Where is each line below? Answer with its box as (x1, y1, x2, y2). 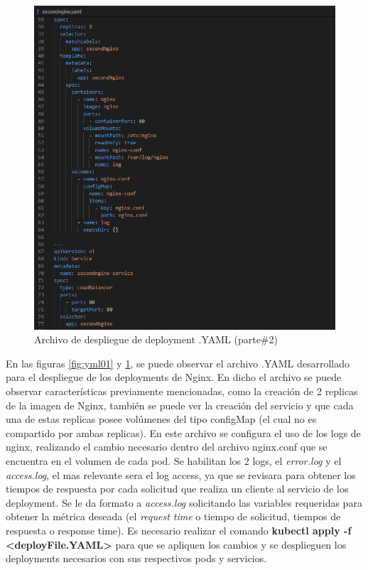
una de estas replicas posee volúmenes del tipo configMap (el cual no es (6, 412, 317, 426)
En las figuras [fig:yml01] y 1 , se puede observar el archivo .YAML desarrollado (6, 355, 350, 370)
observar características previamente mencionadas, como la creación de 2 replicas (6, 384, 358, 398)
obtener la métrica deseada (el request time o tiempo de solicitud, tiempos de (6, 509, 341, 524)
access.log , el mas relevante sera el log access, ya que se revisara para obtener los (6, 467, 356, 482)
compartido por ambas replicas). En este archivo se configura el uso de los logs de (6, 425, 361, 440)
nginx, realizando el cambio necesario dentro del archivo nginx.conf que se (6, 439, 328, 454)
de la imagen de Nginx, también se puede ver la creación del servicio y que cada (6, 397, 354, 412)
